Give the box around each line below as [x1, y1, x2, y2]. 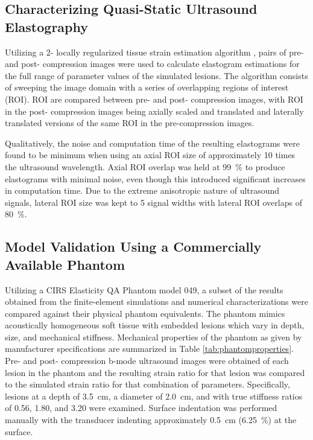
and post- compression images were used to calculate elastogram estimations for [5, 57, 300, 70]
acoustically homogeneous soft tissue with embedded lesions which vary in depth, [5, 319, 305, 331]
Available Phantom [5, 255, 125, 273]
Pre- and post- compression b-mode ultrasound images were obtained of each [5, 354, 289, 367]
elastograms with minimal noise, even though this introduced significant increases [5, 172, 306, 185]
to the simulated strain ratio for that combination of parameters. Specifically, [5, 378, 290, 391]
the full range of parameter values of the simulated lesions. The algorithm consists [5, 69, 308, 81]
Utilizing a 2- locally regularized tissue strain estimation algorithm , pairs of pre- [5, 45, 304, 58]
